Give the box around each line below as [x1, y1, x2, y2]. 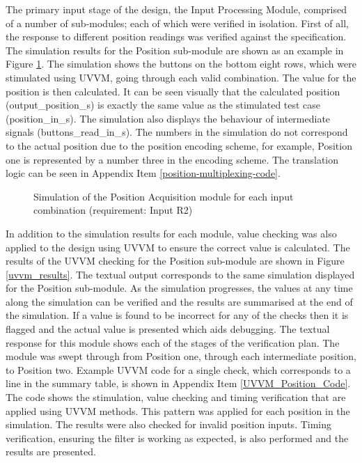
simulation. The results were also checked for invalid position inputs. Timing [6, 417, 332, 432]
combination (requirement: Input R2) [33, 203, 193, 217]
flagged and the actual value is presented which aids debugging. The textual [6, 322, 330, 336]
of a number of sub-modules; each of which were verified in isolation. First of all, [6, 15, 349, 30]
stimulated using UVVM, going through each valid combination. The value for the [6, 70, 356, 84]
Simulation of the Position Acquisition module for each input [33, 189, 294, 203]
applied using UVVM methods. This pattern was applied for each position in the [6, 403, 350, 418]
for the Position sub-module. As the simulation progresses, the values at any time [6, 281, 353, 295]
